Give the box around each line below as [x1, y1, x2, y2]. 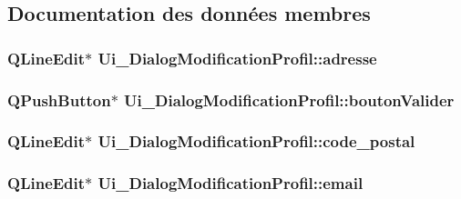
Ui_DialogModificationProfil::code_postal [97, 130, 415, 153]
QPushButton [7, 88, 111, 111]
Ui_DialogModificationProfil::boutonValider [124, 88, 455, 111]
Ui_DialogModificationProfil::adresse [97, 46, 377, 69]
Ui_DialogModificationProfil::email [97, 172, 364, 194]
